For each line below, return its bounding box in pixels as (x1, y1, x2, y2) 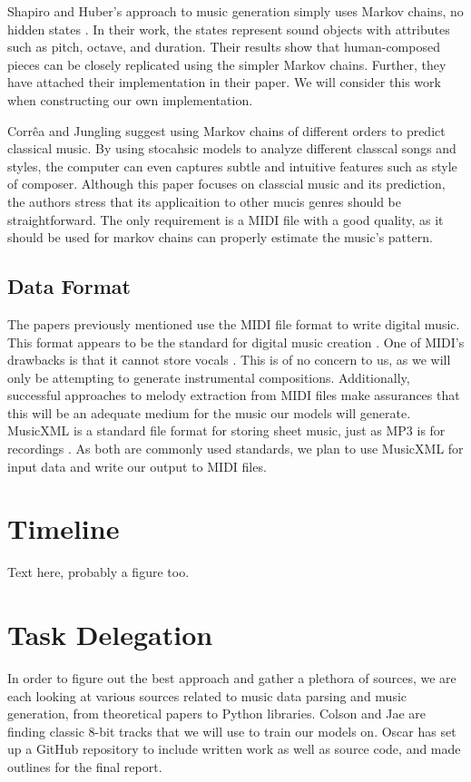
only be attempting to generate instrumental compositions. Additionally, (7, 367, 410, 386)
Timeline (7, 510, 120, 547)
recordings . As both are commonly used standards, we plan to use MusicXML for (7, 439, 464, 458)
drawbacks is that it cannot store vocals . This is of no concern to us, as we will (7, 350, 451, 369)
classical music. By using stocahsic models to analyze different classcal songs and (7, 139, 456, 158)
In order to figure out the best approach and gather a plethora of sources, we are (7, 669, 456, 688)
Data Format (7, 272, 131, 300)
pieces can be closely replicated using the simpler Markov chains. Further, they (7, 54, 446, 73)
